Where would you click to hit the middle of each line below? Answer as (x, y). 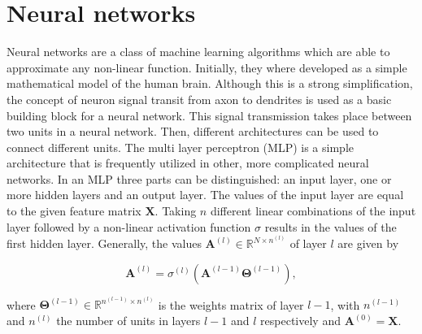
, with (345, 304)
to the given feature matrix (74, 211)
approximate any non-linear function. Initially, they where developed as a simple (207, 67)
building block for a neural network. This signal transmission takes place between (209, 115)
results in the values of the (331, 226)
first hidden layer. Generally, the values (104, 243)
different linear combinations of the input (313, 211)
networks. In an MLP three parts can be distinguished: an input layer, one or (199, 178)
